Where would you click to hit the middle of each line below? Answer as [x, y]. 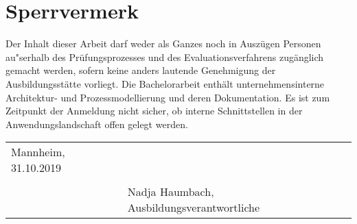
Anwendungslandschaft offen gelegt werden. [97, 124]
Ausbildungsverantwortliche [194, 208]
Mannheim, [38, 152]
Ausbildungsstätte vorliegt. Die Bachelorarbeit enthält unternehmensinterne [165, 83]
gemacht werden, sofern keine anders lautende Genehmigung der [141, 70]
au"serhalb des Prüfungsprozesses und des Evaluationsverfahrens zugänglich [165, 57]
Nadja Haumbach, [171, 192]
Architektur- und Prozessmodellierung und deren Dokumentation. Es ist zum [168, 97]
